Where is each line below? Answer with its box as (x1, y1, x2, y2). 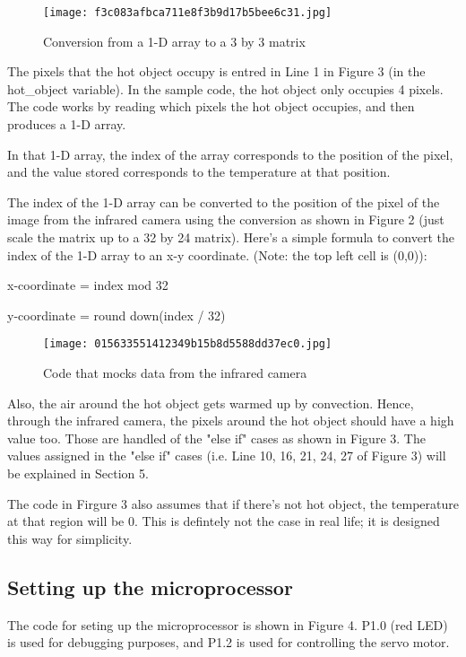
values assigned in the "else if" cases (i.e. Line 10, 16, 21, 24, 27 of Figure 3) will (7, 446, 446, 465)
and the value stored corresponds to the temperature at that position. (7, 162, 391, 181)
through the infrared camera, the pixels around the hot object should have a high (7, 411, 454, 430)
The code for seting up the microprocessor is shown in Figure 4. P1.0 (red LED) (7, 615, 448, 634)
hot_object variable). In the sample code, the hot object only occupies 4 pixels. (7, 79, 444, 98)
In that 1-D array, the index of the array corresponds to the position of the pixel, (7, 145, 453, 163)
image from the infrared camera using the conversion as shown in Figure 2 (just (7, 210, 444, 229)
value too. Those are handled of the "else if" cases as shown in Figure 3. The (7, 428, 426, 447)
